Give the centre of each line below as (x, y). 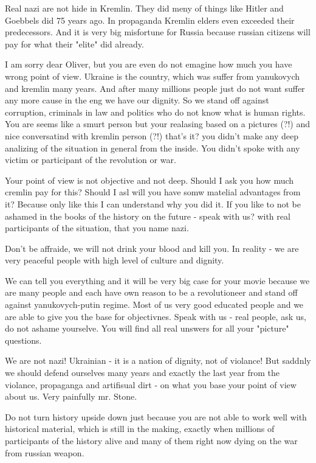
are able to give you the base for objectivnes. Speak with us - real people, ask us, (156, 316)
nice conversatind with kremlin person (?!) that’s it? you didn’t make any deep (152, 135)
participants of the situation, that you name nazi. (97, 228)
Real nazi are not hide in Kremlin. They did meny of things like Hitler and (144, 8)
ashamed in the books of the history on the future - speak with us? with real (148, 216)
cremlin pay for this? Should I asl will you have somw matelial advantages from (153, 192)
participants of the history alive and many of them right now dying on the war (151, 440)
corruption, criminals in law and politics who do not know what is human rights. (155, 112)
